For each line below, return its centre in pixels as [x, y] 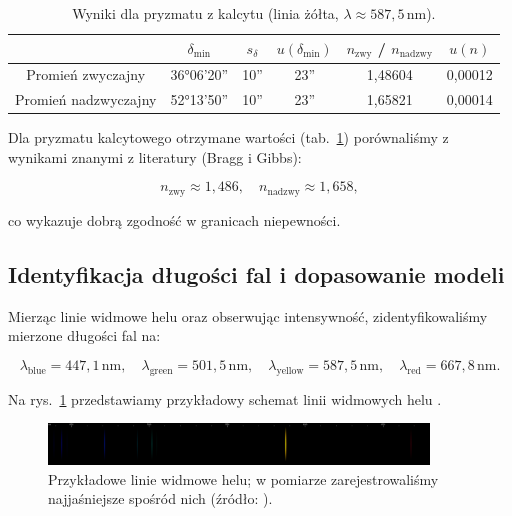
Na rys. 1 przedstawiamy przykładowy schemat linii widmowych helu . [225, 398]
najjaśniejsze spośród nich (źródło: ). [160, 498]
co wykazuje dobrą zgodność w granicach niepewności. [174, 219]
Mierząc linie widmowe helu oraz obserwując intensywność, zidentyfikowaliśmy [248, 315]
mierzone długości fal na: [84, 335]
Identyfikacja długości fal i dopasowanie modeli [256, 273]
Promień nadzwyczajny [86, 99]
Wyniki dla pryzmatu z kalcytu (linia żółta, [205, 13]
